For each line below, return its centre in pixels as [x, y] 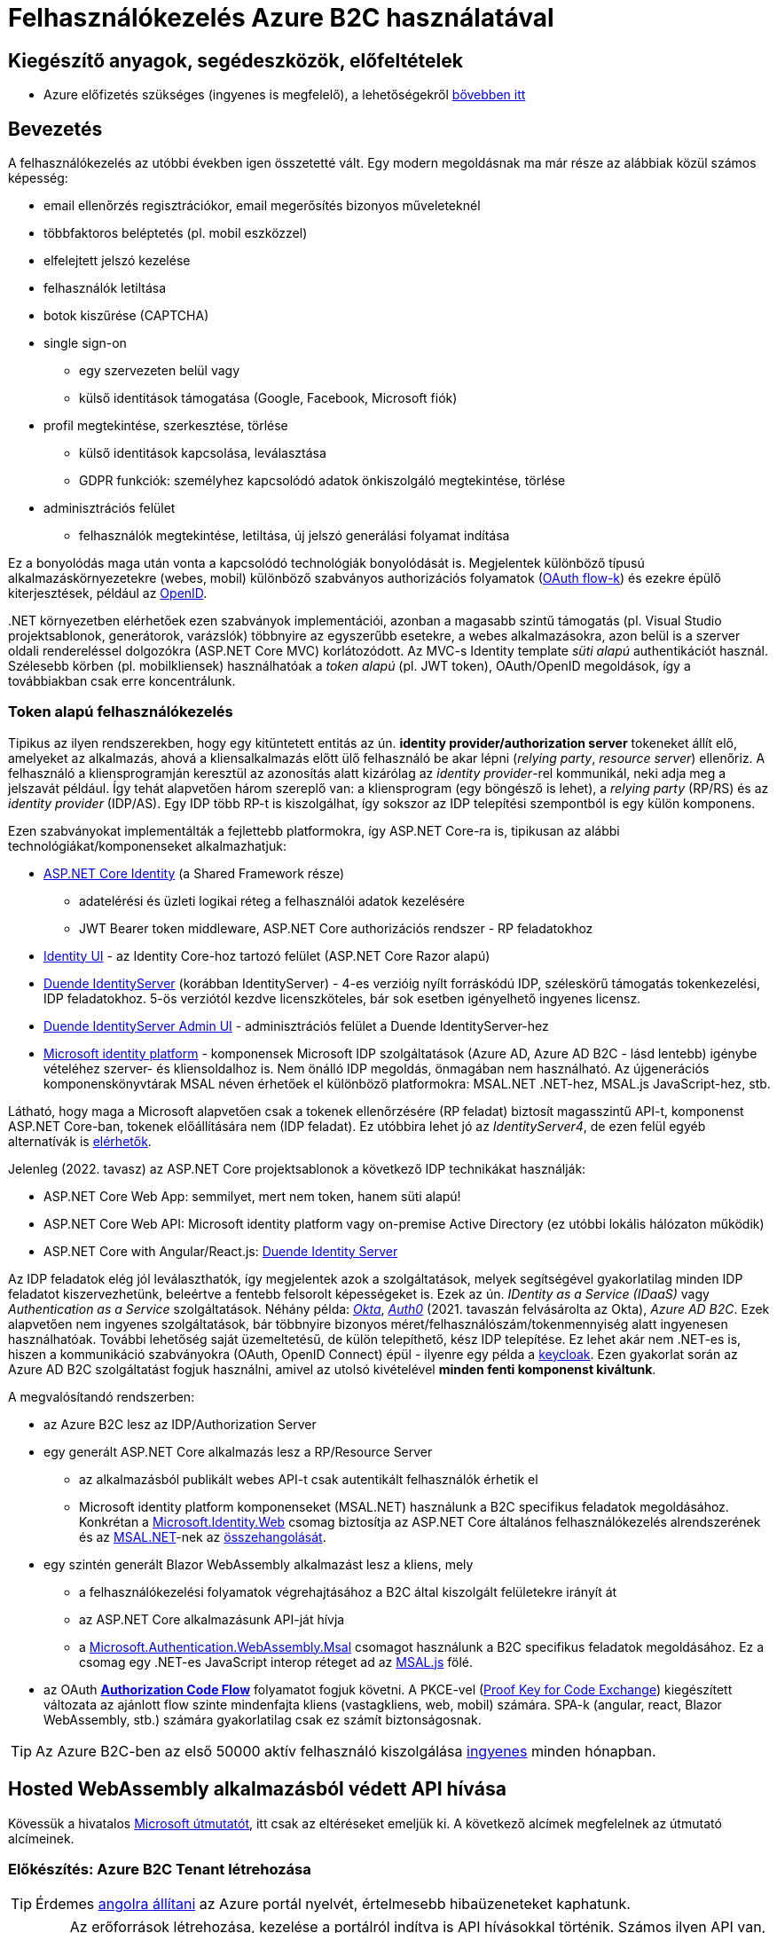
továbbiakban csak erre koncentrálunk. [122, 681]
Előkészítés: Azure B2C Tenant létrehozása [160, 1869]
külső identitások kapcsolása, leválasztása [203, 453]
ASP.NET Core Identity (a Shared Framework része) [194, 873]
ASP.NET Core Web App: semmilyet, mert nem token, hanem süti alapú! [252, 1196]
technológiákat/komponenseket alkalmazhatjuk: [147, 845]
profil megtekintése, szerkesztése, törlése [166, 426]
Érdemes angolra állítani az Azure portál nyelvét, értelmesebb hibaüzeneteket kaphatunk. [333, 1904]
